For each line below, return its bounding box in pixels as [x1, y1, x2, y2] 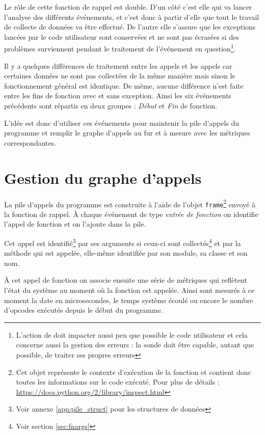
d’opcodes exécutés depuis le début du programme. [4, 305, 163, 315]
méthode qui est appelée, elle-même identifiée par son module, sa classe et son [4, 248, 248, 258]
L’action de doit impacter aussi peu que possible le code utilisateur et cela [16, 329, 248, 340]
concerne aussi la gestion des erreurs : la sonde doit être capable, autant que [16, 339, 254, 350]
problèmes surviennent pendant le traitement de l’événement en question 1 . [4, 42, 236, 54]
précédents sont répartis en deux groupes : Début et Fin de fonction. [4, 100, 217, 111]
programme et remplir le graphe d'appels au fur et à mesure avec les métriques [4, 127, 250, 138]
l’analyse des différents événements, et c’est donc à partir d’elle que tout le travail [4, 11, 259, 22]
